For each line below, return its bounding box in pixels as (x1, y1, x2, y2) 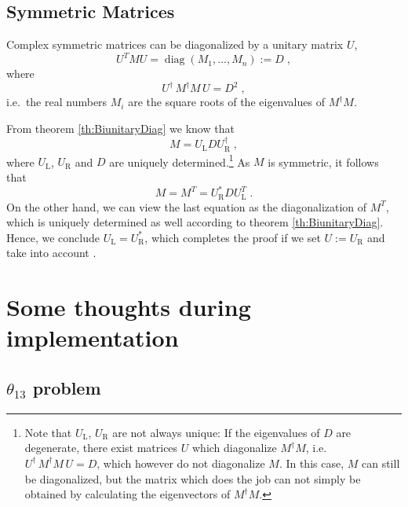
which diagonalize (191, 439, 277, 456)
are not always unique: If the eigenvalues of (112, 424, 320, 440)
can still (361, 454, 400, 471)
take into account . (6, 244, 97, 261)
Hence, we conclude (6, 229, 100, 245)
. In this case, (279, 454, 344, 471)
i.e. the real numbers (6, 94, 107, 110)
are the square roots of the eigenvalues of (128, 94, 325, 110)
